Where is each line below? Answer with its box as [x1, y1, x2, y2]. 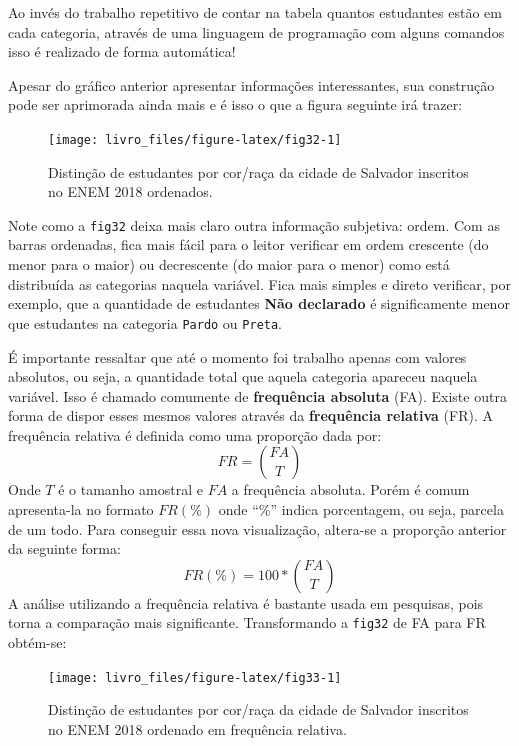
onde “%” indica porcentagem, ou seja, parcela [218, 499, 504, 520]
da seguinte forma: [8, 538, 121, 559]
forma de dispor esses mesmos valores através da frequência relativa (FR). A [8, 405, 493, 426]
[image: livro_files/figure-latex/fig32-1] [48, 132, 342, 147]
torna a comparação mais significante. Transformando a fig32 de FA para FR [8, 612, 486, 633]
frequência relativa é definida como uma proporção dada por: [8, 424, 382, 445]
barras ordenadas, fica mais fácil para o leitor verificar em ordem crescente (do [8, 234, 489, 255]
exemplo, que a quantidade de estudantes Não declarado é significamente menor [8, 293, 510, 314]
